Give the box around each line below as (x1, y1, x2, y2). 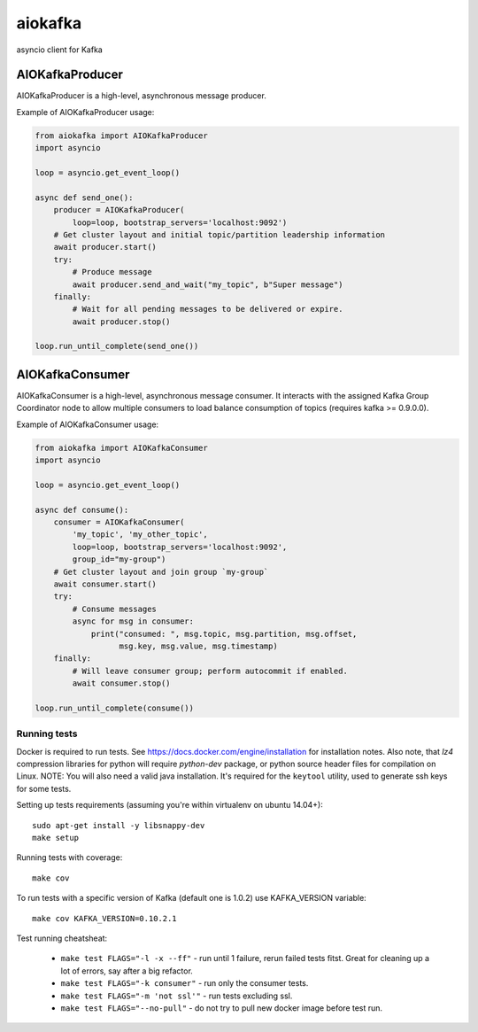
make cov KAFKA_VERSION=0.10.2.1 (32, 913, 177, 923)
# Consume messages (72, 603, 157, 614)
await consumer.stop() (72, 679, 172, 688)
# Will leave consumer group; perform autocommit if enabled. (72, 665, 349, 676)
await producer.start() (53, 242, 157, 252)
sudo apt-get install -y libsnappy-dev (32, 820, 205, 830)
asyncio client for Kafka (16, 44, 104, 55)
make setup (32, 833, 80, 843)
